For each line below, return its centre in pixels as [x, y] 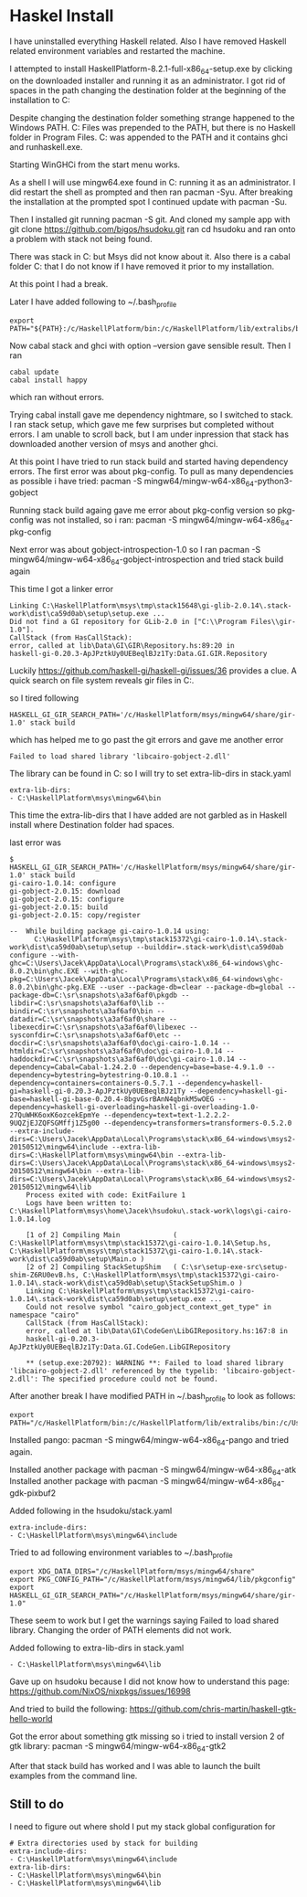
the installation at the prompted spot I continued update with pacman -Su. [148, 201]
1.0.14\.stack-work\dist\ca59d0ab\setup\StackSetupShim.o [122, 1283]
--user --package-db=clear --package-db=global [191, 987]
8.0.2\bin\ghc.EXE [44, 971]
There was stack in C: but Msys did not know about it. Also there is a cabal [150, 256]
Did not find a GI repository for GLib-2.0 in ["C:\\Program [128, 621]
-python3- [273, 481]
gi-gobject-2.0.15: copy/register [75, 915]
